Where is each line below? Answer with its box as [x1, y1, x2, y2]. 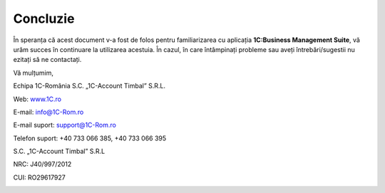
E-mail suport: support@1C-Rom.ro [13, 121, 117, 130]
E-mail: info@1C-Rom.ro [13, 108, 84, 116]
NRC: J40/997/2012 [13, 160, 72, 169]
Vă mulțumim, [13, 68, 53, 77]
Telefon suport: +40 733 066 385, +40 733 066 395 [13, 134, 167, 142]
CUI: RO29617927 [13, 173, 66, 182]
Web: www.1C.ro [13, 95, 62, 103]
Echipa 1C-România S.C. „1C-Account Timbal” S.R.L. [13, 82, 166, 90]
